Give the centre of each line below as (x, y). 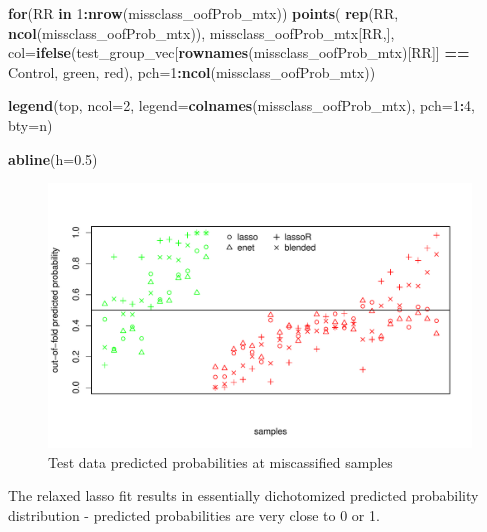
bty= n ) (30, 124)
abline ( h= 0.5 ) (53, 158)
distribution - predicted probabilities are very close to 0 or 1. (194, 514)
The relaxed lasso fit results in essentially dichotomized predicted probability (243, 495)
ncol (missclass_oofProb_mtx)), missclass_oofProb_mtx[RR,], (201, 32)
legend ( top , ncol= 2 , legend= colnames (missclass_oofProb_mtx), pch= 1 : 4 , (241, 105)
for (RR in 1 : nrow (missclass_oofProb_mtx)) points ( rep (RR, (203, 13)
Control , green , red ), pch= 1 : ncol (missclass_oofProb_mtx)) (192, 71)
